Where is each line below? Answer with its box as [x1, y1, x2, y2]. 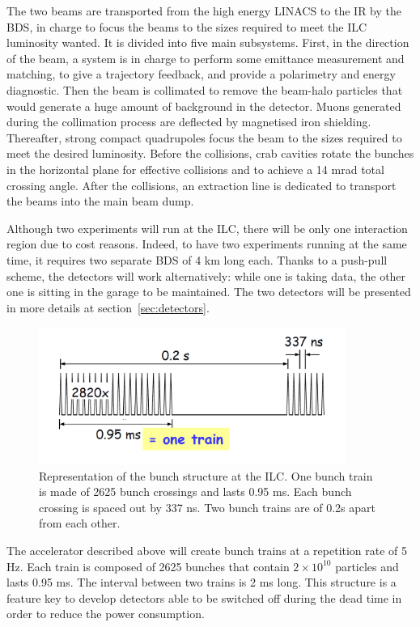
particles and [335, 557, 399, 574]
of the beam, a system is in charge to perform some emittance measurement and [6, 49, 405, 66]
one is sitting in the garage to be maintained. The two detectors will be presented [6, 283, 411, 300]
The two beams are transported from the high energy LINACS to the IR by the [6, 2, 401, 19]
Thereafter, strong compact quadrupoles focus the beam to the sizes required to [6, 129, 402, 146]
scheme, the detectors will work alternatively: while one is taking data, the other [6, 267, 406, 284]
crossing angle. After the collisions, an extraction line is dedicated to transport [6, 176, 397, 193]
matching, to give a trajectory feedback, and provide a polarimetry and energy [6, 66, 396, 83]
